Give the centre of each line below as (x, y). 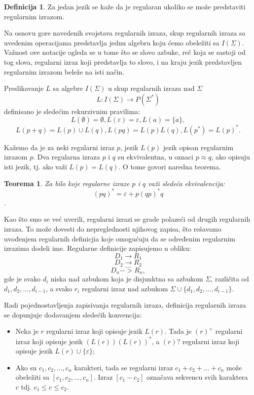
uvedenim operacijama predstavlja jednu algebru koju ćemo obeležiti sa (112, 42)
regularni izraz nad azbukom (125, 288)
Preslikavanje (24, 88)
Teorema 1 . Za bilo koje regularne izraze (67, 183)
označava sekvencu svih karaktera (197, 377)
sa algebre (68, 88)
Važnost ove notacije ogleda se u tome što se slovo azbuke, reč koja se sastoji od (125, 52)
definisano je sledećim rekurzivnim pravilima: (72, 111)
